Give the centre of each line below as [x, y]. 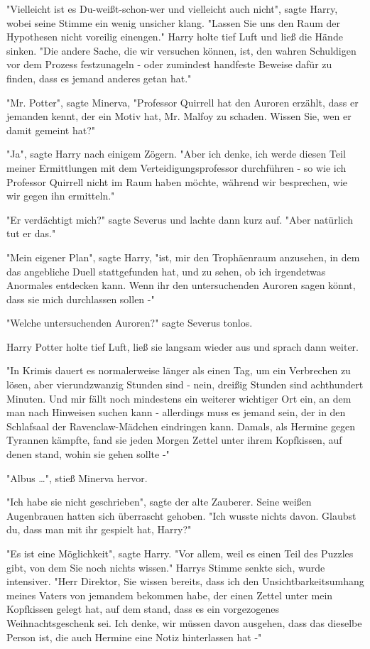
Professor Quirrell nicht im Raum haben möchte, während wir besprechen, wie [177, 181]
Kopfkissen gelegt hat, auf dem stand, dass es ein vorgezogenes [143, 609]
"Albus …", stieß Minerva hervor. [77, 478]
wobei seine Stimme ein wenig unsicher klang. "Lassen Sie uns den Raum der [173, 22]
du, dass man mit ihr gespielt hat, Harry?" [99, 529]
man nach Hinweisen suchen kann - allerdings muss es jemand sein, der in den [176, 412]
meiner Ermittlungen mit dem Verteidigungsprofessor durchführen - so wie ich [176, 167]
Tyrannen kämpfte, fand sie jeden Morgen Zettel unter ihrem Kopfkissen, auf [174, 440]
